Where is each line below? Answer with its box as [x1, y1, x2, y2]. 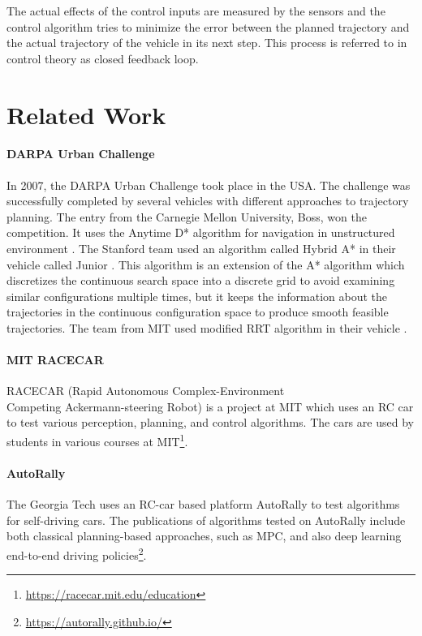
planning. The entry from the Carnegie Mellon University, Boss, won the [6, 208, 367, 225]
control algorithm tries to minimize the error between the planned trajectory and [6, 18, 410, 35]
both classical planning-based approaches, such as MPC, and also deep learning [6, 527, 402, 544]
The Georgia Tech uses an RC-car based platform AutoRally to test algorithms [6, 496, 400, 513]
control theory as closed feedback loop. [6, 49, 199, 67]
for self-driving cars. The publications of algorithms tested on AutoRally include [6, 511, 406, 528]
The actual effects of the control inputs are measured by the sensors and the [6, 2, 385, 19]
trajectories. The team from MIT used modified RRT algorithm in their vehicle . [6, 319, 407, 336]
